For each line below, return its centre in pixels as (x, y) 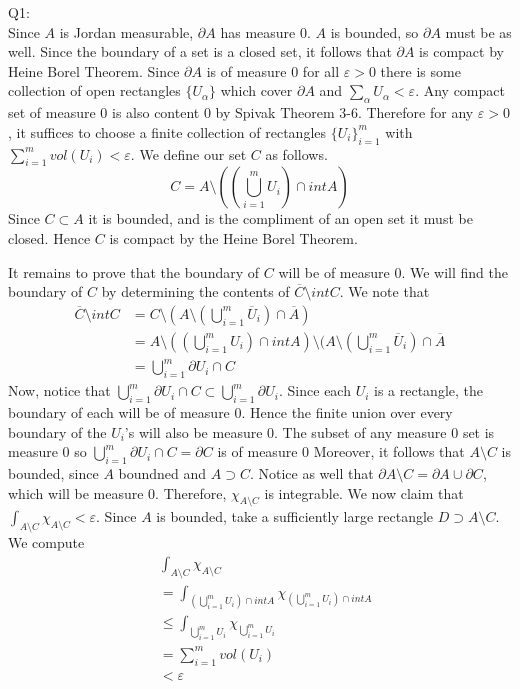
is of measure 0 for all (273, 70)
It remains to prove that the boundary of (134, 271)
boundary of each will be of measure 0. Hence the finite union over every (230, 411)
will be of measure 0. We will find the (393, 271)
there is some (420, 70)
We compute (46, 542)
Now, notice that (59, 390)
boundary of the (57, 431)
